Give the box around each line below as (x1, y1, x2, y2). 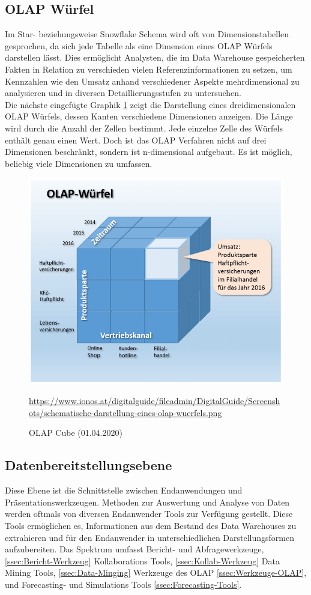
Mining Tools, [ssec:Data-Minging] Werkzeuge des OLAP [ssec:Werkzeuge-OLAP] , (5, 566, 307, 579)
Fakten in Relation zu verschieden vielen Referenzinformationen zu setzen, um (5, 62, 292, 75)
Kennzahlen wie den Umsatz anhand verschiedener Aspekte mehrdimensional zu (5, 74, 300, 87)
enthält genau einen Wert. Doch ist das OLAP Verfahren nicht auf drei (5, 133, 267, 146)
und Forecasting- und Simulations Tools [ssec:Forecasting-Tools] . (5, 578, 242, 590)
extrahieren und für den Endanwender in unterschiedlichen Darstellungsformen (5, 531, 295, 543)
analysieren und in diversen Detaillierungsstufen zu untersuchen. (5, 86, 241, 99)
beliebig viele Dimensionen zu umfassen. (5, 157, 152, 169)
